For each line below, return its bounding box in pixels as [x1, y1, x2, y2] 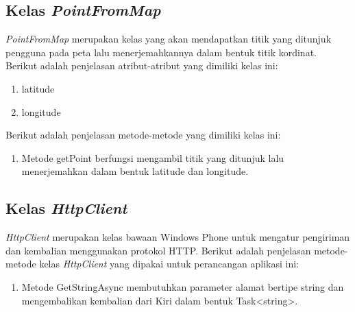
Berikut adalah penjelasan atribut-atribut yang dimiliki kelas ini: [5, 58, 278, 73]
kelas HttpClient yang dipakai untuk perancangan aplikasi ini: [39, 256, 299, 271]
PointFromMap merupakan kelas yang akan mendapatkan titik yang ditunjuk [5, 32, 332, 46]
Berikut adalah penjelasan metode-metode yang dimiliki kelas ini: [5, 128, 281, 142]
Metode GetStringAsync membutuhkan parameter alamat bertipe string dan [21, 279, 344, 293]
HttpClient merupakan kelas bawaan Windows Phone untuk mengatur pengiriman [5, 230, 350, 244]
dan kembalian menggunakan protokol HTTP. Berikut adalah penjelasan [5, 243, 311, 257]
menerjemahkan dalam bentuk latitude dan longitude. [21, 164, 249, 178]
